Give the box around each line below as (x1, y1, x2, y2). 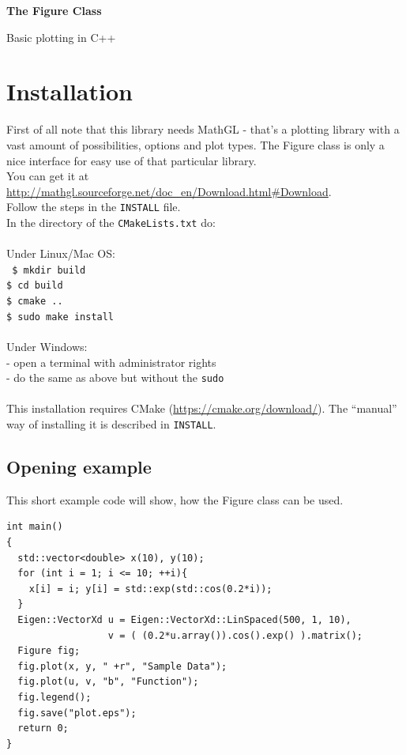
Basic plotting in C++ (6, 28, 116, 45)
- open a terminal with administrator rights (6, 353, 216, 370)
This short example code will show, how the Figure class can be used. (6, 491, 344, 508)
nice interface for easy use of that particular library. (6, 152, 257, 168)
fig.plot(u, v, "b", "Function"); (17, 676, 199, 688)
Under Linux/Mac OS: (6, 245, 115, 262)
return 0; (17, 723, 69, 734)
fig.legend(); (17, 692, 92, 704)
